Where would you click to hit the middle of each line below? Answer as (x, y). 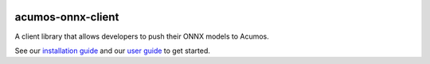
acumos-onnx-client (67, 17)
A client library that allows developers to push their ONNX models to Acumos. (142, 36)
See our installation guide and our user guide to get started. (112, 51)
